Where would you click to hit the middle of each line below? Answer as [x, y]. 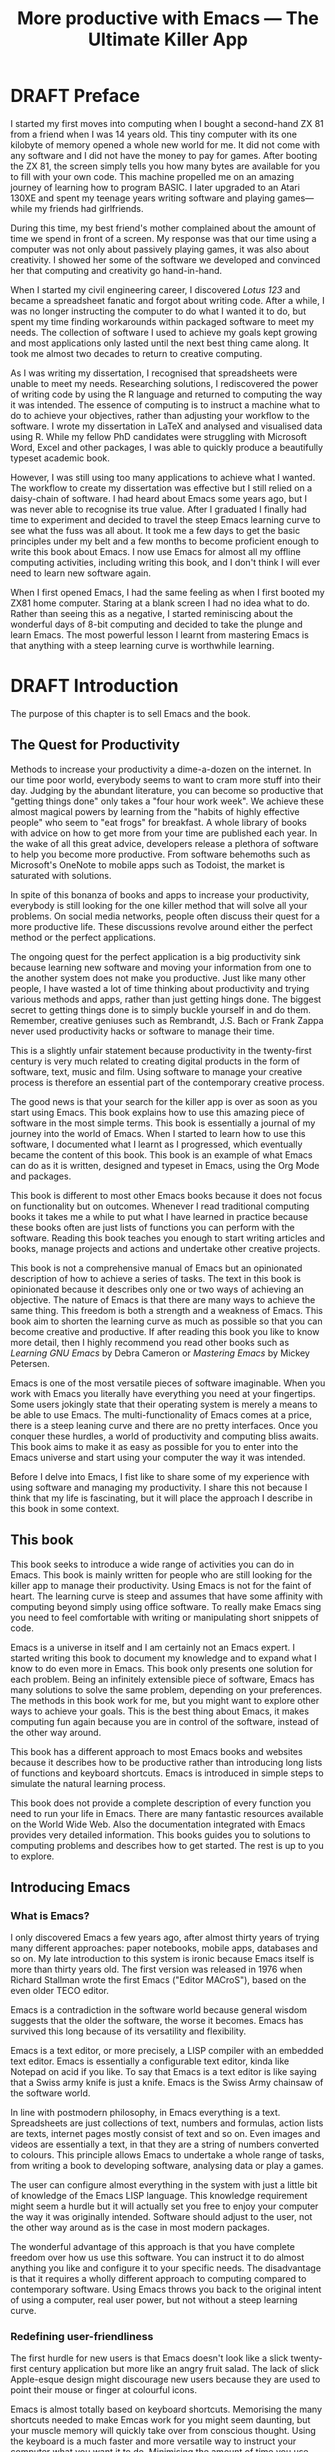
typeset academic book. [60, 458]
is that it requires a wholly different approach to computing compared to [158, 2279]
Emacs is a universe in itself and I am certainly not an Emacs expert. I [152, 1647]
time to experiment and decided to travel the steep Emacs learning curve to [166, 519]
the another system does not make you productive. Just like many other [158, 978]
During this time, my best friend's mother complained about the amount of [163, 228]
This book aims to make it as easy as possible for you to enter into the [154, 1446]
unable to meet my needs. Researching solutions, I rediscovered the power [164, 383]
